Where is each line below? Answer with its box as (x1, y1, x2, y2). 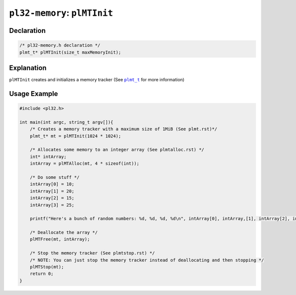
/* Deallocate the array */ (30, 229, 98, 235)
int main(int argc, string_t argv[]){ (19, 119, 113, 125)
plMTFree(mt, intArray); (30, 236, 90, 242)
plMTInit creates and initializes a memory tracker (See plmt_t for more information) (9, 77, 185, 83)
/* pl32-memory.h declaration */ (19, 42, 101, 48)
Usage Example (9, 89, 58, 98)
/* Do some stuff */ (30, 174, 80, 180)
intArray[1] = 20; (30, 188, 74, 194)
